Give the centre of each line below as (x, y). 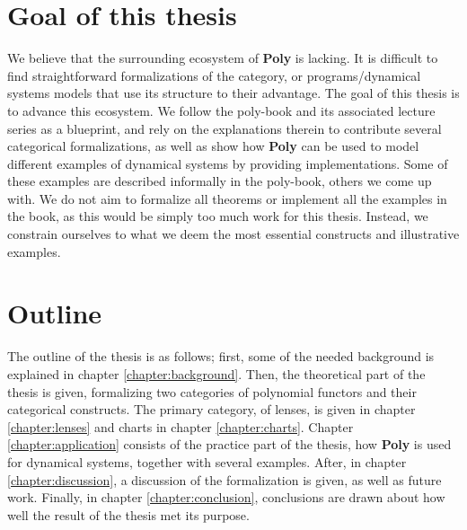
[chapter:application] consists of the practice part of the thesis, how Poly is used (229, 444)
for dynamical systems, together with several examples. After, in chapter (207, 461)
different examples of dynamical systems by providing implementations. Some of (228, 163)
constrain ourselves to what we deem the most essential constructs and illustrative (233, 234)
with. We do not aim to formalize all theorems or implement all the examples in (227, 198)
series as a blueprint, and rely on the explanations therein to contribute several (225, 128)
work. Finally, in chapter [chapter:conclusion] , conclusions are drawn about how (226, 497)
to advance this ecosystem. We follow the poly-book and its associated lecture (221, 110)
